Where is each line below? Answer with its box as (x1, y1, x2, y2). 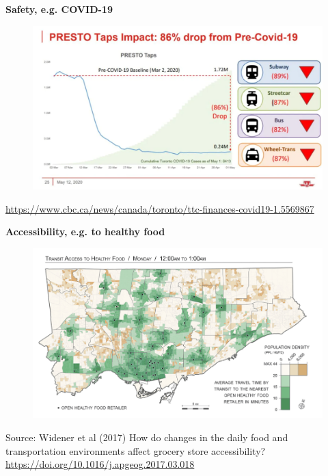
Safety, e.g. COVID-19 (5, 2, 113, 16)
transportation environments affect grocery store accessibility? (5, 443, 266, 458)
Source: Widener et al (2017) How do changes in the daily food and (5, 430, 288, 445)
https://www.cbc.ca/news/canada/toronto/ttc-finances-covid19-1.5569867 (5, 201, 314, 215)
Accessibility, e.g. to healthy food (5, 224, 165, 239)
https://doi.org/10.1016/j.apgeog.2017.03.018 (5, 457, 195, 471)
